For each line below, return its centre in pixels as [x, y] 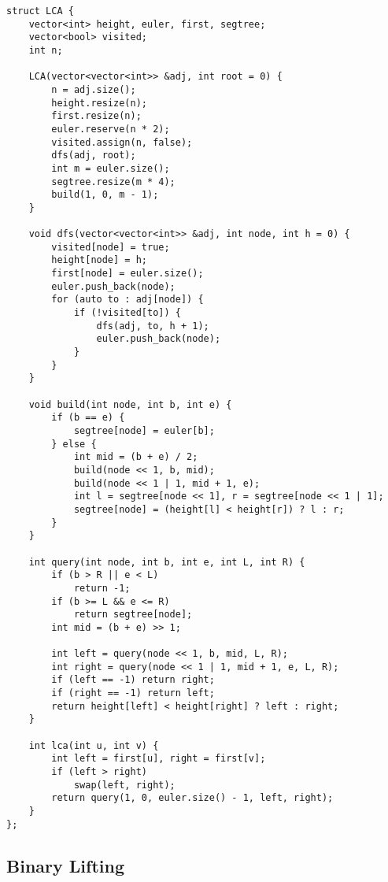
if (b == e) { [88, 418]
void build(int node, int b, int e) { [130, 404]
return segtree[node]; [133, 615]
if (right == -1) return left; [133, 693]
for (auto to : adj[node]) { [127, 300]
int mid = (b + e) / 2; [136, 457]
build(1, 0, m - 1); [105, 195]
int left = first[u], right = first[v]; [159, 759]
